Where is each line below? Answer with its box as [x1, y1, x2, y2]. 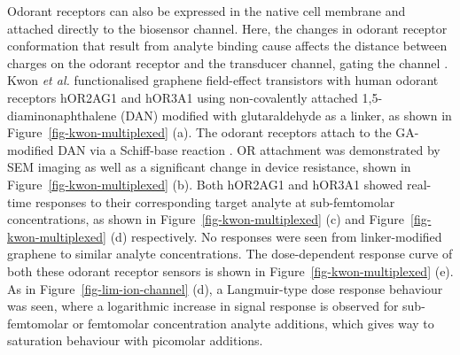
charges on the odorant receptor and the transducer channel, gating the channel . [7, 53, 448, 72]
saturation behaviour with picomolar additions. [7, 331, 263, 350]
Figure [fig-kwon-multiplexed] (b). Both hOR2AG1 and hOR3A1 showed [7, 174, 403, 193]
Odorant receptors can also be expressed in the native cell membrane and [7, 2, 406, 19]
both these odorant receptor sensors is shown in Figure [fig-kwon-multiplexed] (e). [7, 261, 454, 280]
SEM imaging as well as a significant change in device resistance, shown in [7, 158, 411, 176]
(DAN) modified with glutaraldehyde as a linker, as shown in [120, 105, 452, 124]
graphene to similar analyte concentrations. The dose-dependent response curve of [7, 244, 453, 263]
